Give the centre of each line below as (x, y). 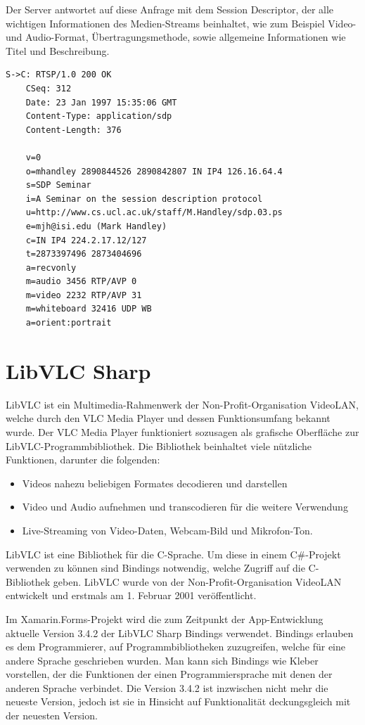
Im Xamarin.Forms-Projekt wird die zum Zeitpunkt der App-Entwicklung (165, 618)
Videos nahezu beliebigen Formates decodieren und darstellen (155, 483)
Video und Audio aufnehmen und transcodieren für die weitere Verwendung (185, 507)
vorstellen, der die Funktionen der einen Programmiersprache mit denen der (169, 674)
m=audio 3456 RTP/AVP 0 (81, 282)
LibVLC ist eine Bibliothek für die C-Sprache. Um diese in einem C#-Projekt (173, 554)
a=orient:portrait (69, 323)
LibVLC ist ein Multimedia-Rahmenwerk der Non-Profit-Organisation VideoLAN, (182, 404)
